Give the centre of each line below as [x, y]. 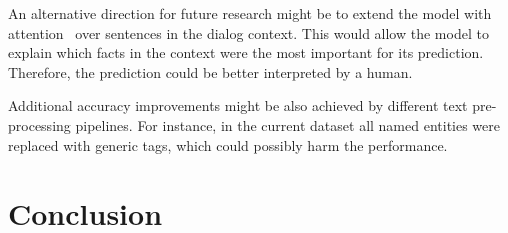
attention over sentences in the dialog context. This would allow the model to [248, 32]
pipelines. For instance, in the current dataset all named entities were [287, 124]
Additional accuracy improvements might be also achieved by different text [238, 105]
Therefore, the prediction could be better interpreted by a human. [210, 71]
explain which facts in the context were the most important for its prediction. [246, 52]
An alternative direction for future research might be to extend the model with [250, 13]
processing [39, 124]
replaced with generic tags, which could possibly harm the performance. [228, 144]
